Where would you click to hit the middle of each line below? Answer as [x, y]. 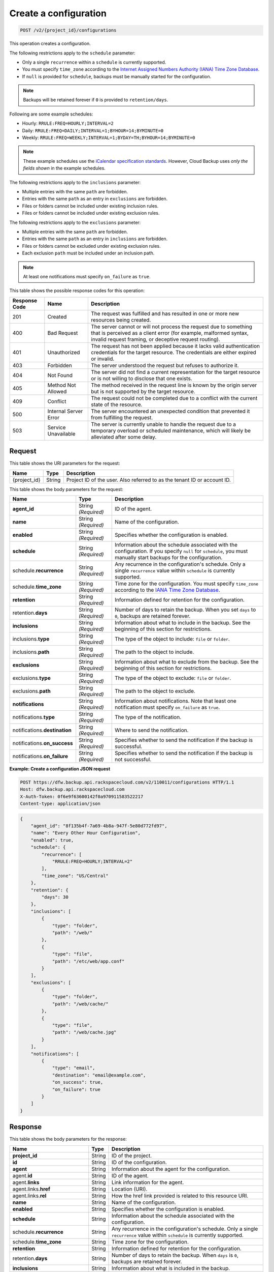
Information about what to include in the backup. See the [182, 622]
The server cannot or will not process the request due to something [172, 327]
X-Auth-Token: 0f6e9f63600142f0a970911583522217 [82, 797]
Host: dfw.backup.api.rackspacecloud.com [72, 789]
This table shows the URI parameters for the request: [65, 464]
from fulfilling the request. [122, 417]
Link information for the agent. [148, 1182]
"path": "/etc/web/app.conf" [88, 961]
